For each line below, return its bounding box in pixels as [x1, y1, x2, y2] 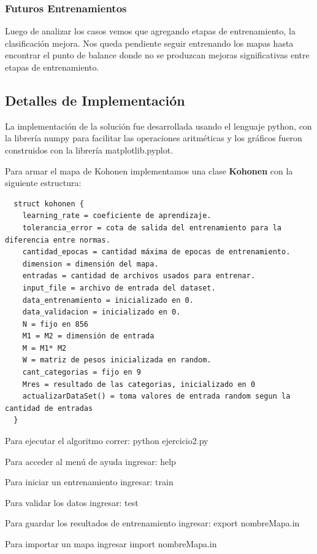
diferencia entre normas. [5, 235, 110, 244]
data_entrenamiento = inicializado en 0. [22, 295, 194, 305]
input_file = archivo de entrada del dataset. [22, 283, 216, 292]
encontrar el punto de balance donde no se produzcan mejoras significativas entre [5, 49, 310, 61]
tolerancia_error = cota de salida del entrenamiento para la [22, 223, 282, 232]
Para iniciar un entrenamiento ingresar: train [5, 475, 174, 488]
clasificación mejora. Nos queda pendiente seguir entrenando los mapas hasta [5, 36, 294, 49]
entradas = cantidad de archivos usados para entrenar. [22, 271, 256, 281]
